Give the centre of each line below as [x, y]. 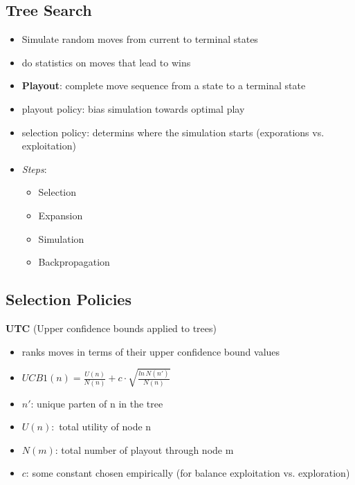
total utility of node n [105, 427]
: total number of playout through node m [144, 449]
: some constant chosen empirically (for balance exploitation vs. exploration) [188, 473]
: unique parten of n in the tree [97, 403]
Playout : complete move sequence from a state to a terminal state [164, 85]
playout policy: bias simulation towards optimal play [133, 108]
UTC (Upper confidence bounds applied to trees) [111, 328]
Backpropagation [74, 262]
